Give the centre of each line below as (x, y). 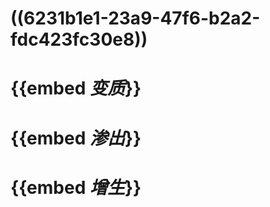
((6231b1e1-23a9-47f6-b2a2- (135, 18)
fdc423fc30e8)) (79, 39)
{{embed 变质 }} (76, 88)
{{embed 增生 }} (76, 187)
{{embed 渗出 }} (76, 138)
